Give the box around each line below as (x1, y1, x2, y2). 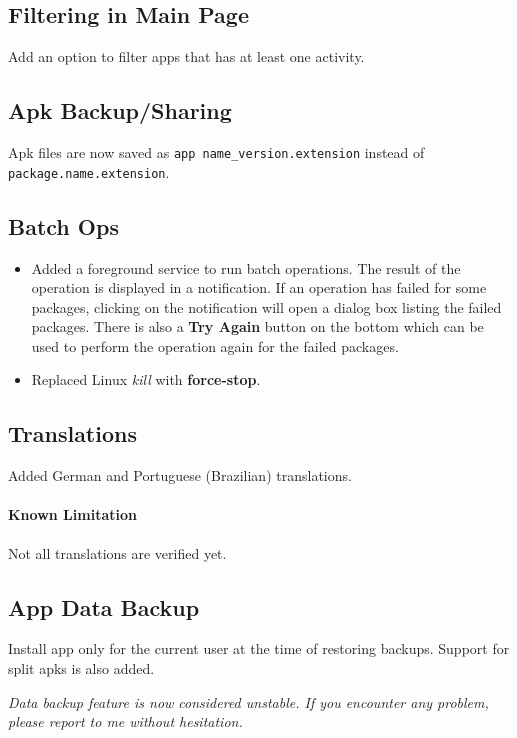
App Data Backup (8, 591, 200, 622)
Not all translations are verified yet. (8, 542, 227, 563)
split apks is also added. (8, 658, 155, 679)
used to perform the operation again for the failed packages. (31, 335, 399, 356)
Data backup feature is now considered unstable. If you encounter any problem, (8, 691, 489, 712)
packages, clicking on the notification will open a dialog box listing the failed (31, 296, 502, 317)
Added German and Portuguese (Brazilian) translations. (8, 465, 352, 486)
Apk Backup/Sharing (8, 95, 232, 126)
